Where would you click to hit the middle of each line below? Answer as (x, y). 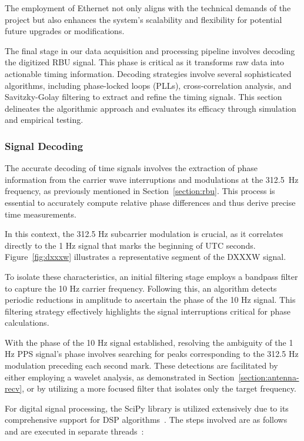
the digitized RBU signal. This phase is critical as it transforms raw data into (145, 62)
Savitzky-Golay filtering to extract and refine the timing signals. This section (143, 97)
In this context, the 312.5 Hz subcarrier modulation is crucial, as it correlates (144, 234)
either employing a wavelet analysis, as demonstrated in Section (120, 377)
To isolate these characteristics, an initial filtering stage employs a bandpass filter (151, 276)
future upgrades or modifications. (65, 31)
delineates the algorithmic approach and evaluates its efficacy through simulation (151, 108)
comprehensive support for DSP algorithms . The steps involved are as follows (146, 420)
